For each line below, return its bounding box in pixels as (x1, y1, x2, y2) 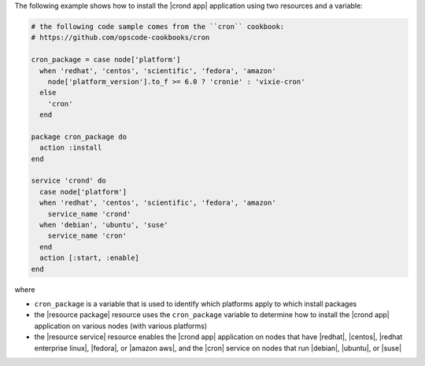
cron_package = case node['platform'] (31, 55, 181, 65)
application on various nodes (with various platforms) (34, 321, 208, 331)
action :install (39, 143, 102, 153)
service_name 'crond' (47, 209, 131, 218)
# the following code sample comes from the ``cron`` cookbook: (31, 22, 285, 31)
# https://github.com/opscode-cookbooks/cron (31, 33, 210, 43)
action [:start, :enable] (39, 253, 139, 263)
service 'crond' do (31, 176, 106, 185)
